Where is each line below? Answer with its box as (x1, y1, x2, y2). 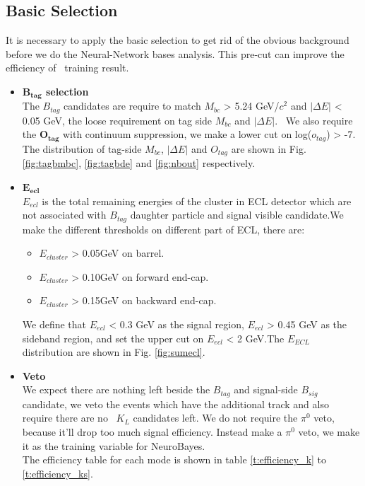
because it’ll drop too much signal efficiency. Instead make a (22, 424, 282, 439)
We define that (22, 317, 87, 331)
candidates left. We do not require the (133, 410, 298, 425)
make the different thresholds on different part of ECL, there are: (22, 221, 305, 236)
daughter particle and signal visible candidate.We (130, 207, 344, 222)
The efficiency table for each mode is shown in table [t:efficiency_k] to (22, 452, 327, 467)
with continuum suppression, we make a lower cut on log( (62, 127, 312, 141)
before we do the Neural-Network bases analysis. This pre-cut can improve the (6, 46, 345, 61)
